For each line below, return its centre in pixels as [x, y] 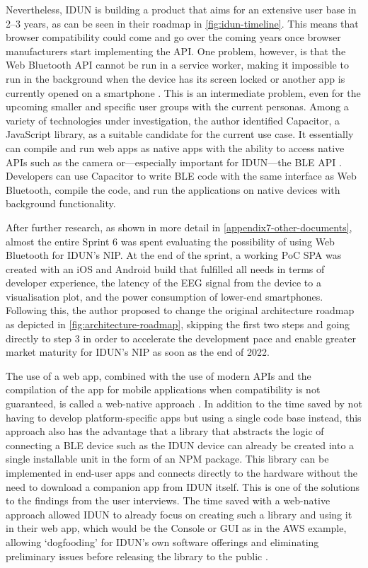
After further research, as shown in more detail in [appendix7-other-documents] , [179, 227]
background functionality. [61, 203]
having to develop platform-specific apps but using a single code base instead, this [184, 417]
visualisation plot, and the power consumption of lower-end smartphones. [165, 296]
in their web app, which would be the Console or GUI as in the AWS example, [176, 528]
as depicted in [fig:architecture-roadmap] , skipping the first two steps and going [178, 324]
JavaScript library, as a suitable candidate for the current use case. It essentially [180, 134]
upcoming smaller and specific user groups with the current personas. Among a [177, 106]
